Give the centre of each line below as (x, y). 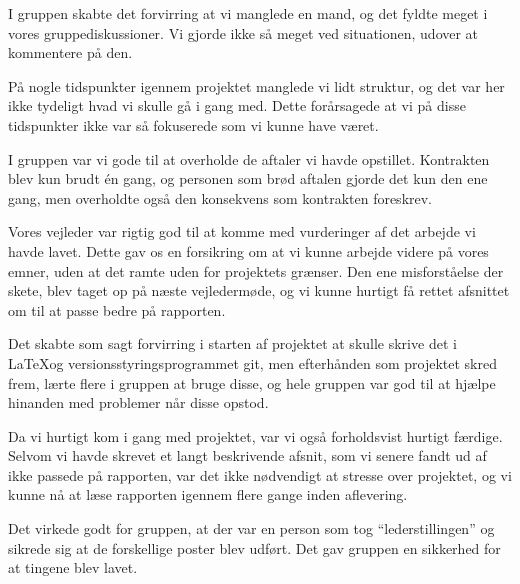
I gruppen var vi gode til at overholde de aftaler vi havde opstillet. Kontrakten (249, 158)
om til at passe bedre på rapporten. (117, 309)
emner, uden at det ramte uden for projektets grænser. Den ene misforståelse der (256, 270)
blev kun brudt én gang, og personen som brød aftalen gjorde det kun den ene (248, 178)
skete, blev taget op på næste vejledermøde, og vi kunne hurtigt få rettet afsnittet (259, 290)
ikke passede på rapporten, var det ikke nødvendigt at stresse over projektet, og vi (260, 474)
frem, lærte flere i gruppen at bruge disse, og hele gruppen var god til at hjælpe (252, 382)
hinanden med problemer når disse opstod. (138, 402)
